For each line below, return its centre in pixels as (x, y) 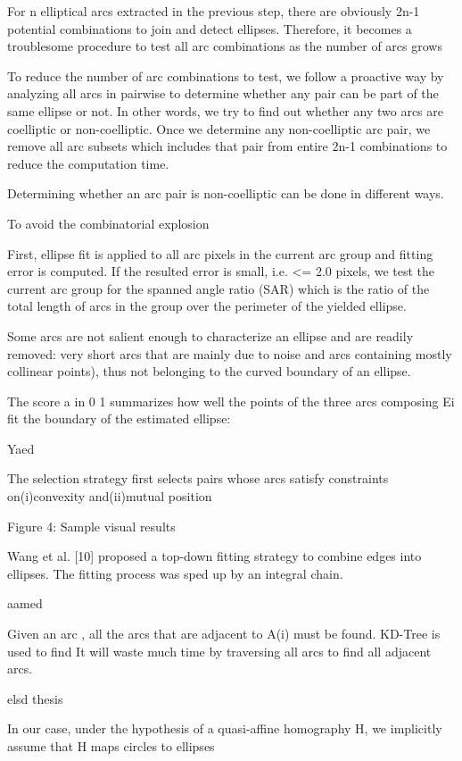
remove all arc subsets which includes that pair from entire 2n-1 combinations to (227, 146)
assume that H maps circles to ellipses (111, 746)
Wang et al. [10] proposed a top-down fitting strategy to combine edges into (214, 556)
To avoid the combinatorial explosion (108, 223)
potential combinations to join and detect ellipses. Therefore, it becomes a (210, 28)
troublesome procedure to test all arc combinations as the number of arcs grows (225, 46)
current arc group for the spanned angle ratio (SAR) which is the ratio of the (219, 288)
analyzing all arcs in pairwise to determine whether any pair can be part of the (223, 93)
